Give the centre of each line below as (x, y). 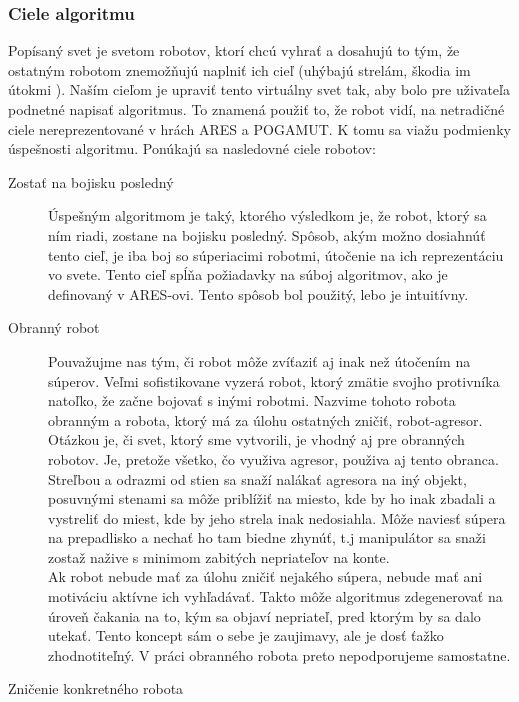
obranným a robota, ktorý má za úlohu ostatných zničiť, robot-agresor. (265, 419)
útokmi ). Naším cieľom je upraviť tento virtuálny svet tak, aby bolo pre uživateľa (259, 89)
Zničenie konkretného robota (96, 688)
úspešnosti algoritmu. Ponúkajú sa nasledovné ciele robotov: (192, 148)
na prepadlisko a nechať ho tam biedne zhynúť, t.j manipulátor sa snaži (267, 537)
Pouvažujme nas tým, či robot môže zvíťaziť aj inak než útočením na (259, 360)
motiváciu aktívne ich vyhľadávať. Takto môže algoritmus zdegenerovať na (275, 596)
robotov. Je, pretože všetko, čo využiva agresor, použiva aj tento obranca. (273, 458)
